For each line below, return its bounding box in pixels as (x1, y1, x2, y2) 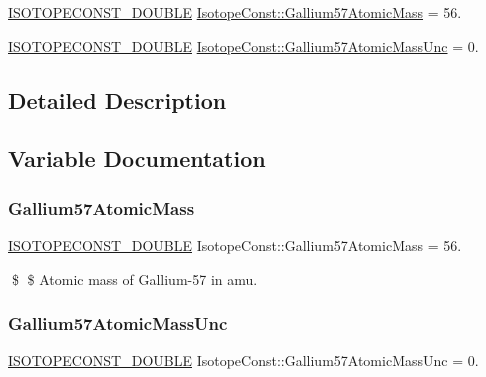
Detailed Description (8, 84, 227, 115)
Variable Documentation (8, 143, 266, 174)
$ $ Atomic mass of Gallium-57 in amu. (11, 268, 258, 289)
